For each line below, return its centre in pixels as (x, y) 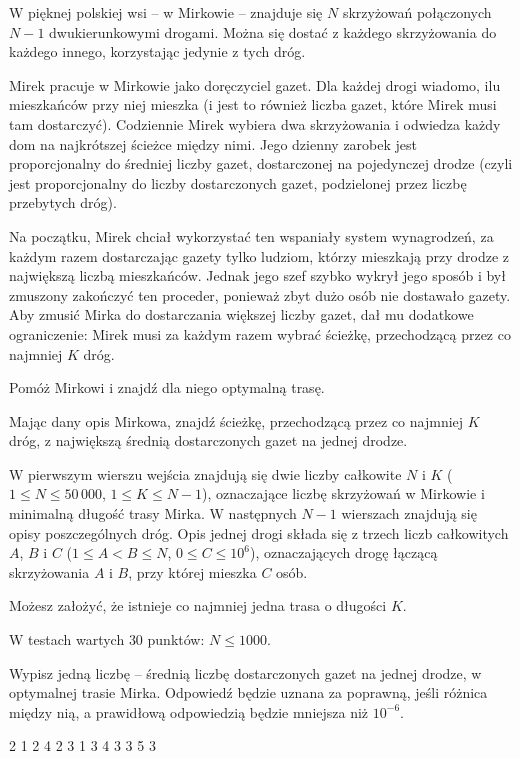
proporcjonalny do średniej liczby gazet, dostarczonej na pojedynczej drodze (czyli (261, 163)
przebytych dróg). (63, 202)
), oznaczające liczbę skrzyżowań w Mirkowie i (343, 493)
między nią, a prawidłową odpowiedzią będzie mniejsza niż (189, 711)
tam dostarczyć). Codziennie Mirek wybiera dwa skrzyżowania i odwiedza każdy (255, 123)
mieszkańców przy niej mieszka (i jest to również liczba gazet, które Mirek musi (253, 104)
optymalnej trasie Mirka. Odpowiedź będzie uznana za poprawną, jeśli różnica (248, 692)
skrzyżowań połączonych (417, 12)
